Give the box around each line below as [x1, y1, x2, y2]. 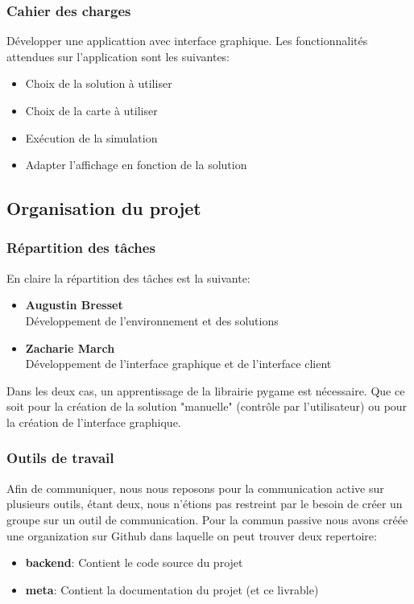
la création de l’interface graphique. [6, 413, 181, 430]
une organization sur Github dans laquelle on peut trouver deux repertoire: [6, 527, 377, 544]
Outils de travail [6, 448, 114, 468]
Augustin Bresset [25, 296, 123, 313]
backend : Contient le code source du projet [25, 554, 243, 571]
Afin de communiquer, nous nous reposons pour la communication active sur [6, 479, 384, 496]
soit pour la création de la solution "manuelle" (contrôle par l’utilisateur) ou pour [6, 398, 408, 415]
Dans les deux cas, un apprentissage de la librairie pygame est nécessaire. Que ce [6, 382, 405, 399]
